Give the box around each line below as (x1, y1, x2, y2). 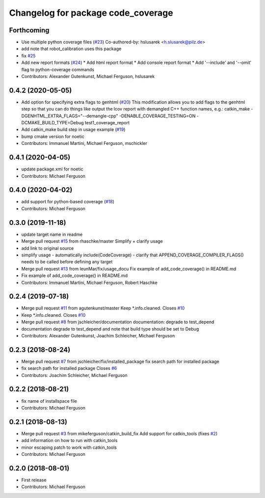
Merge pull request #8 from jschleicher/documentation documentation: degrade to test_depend (21, 319, 214, 325)
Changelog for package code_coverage (9, 7, 174, 18)
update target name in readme (21, 231, 83, 237)
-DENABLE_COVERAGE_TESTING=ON (119, 113, 196, 119)
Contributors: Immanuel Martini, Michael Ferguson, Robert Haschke (21, 279, 158, 285)
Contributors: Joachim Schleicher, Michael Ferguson (21, 372, 128, 378)
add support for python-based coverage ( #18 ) (21, 199, 115, 205)
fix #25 (21, 53, 36, 58)
